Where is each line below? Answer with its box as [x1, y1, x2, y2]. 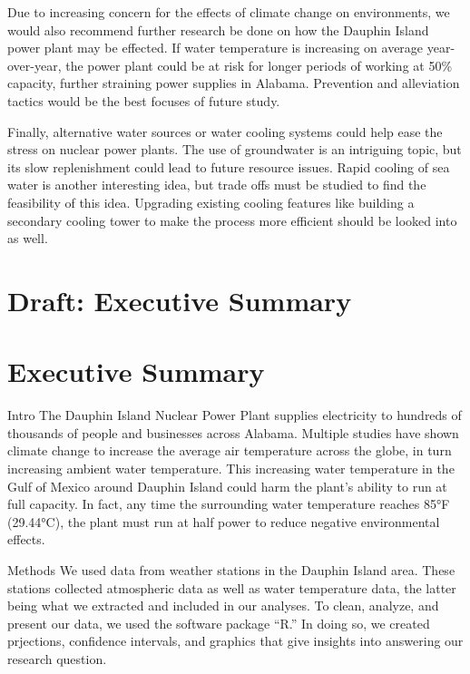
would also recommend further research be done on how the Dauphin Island [7, 20, 429, 39]
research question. [7, 649, 107, 668]
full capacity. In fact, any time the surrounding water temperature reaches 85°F [7, 494, 450, 513]
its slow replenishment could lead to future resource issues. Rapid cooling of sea [7, 157, 450, 176]
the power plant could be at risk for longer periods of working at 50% [65, 55, 453, 74]
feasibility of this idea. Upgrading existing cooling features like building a [7, 192, 415, 211]
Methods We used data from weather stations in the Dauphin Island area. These [7, 560, 455, 579]
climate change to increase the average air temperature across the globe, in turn [7, 441, 452, 460]
